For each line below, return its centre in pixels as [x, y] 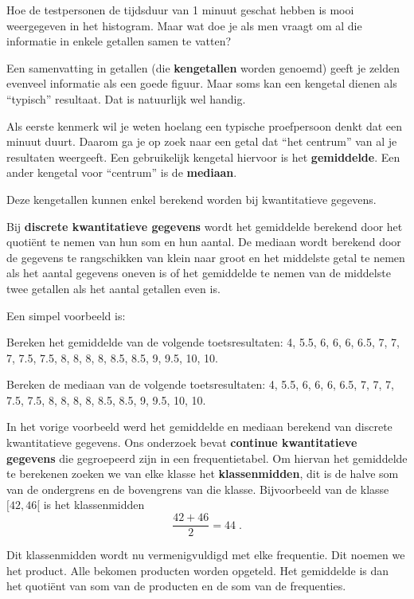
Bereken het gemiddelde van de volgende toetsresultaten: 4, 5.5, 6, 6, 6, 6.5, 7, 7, [203, 342]
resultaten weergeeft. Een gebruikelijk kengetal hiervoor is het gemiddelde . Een [203, 157]
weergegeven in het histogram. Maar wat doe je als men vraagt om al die [184, 25]
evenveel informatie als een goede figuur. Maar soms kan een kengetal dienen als [202, 83]
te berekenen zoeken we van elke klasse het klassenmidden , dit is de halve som [203, 474]
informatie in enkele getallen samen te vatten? [119, 41]
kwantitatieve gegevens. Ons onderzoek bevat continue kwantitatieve [182, 442]
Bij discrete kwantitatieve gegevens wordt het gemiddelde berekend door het [205, 226]
